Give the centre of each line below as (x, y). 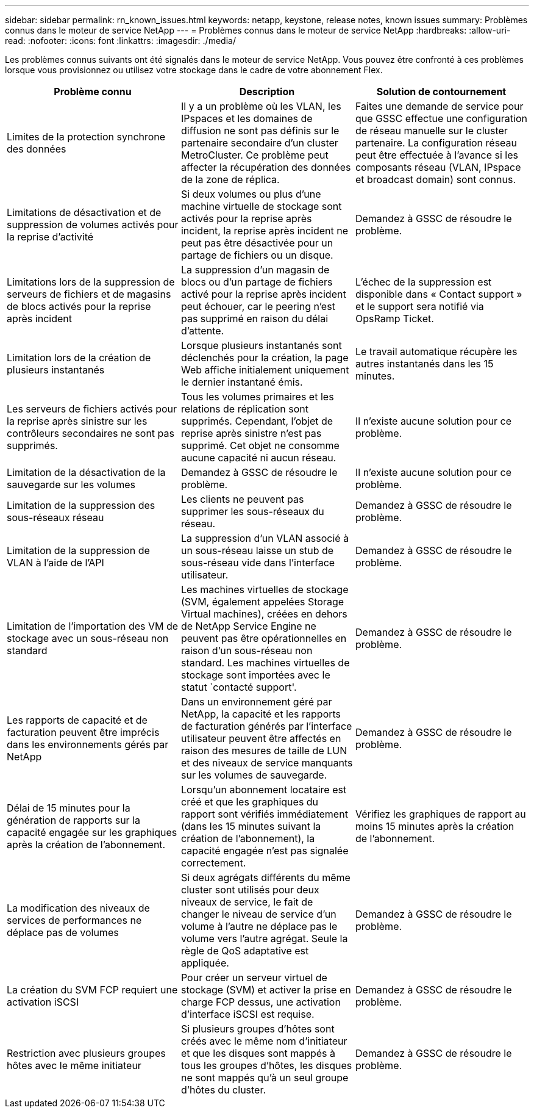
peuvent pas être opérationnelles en (264, 638)
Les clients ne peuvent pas (242, 499)
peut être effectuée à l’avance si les (436, 155)
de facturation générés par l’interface (266, 726)
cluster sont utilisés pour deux (250, 890)
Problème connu (93, 92)
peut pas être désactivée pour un (257, 243)
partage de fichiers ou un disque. (257, 255)
